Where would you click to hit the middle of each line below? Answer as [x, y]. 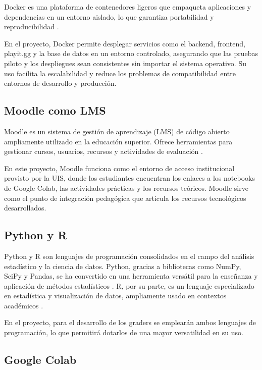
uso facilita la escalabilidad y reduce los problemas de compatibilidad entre [120, 73]
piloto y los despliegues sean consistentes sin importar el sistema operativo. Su [125, 63]
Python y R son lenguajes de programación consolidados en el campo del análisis [129, 256]
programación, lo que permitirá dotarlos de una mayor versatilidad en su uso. [124, 332]
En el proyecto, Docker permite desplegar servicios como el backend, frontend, [125, 43]
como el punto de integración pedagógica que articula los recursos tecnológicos [125, 198]
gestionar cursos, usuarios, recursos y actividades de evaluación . [103, 151]
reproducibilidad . [32, 27]
